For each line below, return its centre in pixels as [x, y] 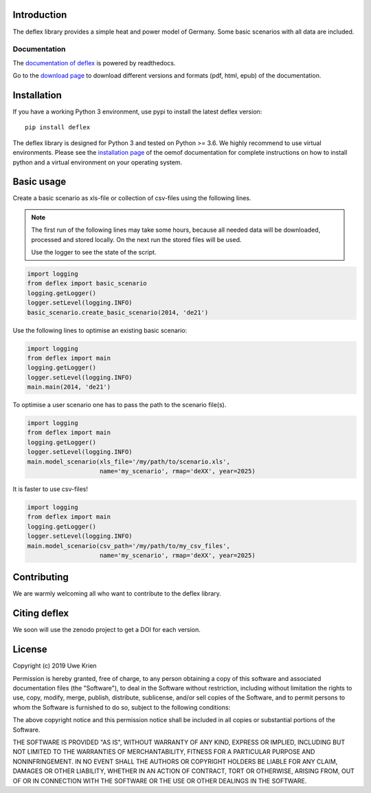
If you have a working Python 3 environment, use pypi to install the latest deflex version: [137, 111]
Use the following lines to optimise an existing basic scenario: [100, 330]
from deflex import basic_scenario [87, 283]
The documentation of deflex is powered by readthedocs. [94, 63]
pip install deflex [58, 128]
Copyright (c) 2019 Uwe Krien [55, 666]
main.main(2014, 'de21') [69, 387]
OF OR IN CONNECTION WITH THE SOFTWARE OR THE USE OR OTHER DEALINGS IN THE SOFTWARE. [160, 781]
